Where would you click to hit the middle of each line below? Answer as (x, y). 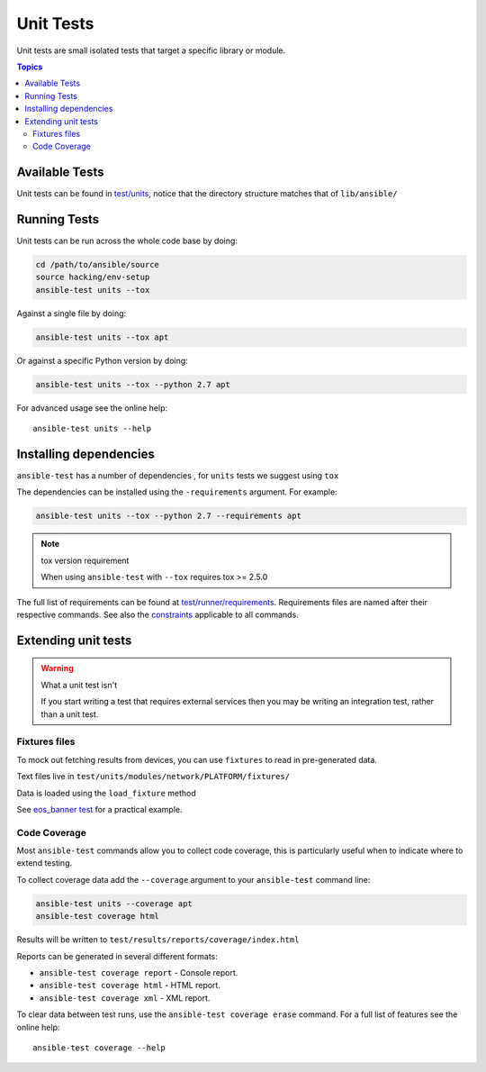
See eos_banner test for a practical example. (100, 809)
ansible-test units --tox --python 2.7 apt (133, 384)
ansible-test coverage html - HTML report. (130, 986)
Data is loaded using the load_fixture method (107, 793)
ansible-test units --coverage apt (114, 904)
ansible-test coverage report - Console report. (139, 972)
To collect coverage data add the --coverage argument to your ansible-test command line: (193, 879)
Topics (30, 67)
